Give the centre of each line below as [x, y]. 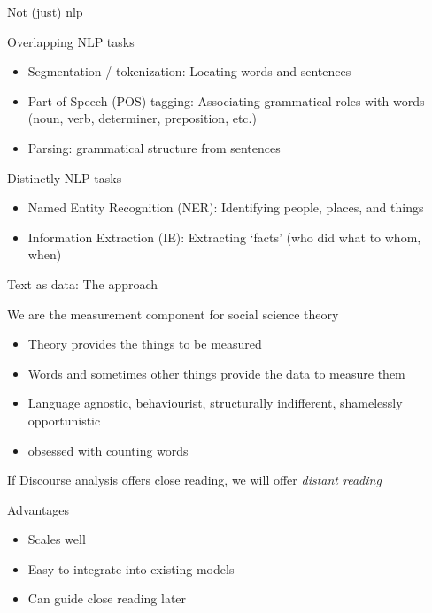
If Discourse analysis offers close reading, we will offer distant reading [194, 480]
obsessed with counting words [108, 450]
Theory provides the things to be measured [145, 344]
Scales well [57, 539]
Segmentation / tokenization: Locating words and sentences [189, 71]
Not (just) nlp [45, 11]
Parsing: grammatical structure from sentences [154, 147]
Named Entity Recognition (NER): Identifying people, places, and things [226, 207]
